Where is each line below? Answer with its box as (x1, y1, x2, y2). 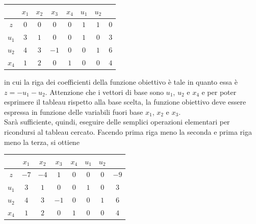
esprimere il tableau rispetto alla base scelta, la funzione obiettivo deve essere (4, 96, 246, 107)
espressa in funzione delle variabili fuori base (4, 106, 143, 117)
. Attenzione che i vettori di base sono (45, 86, 164, 97)
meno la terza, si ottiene (4, 136, 80, 147)
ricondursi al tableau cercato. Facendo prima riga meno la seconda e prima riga (4, 126, 252, 137)
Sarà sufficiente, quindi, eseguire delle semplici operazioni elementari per (4, 116, 230, 127)
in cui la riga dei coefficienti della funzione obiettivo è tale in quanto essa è (4, 76, 238, 87)
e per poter (201, 86, 237, 97)
